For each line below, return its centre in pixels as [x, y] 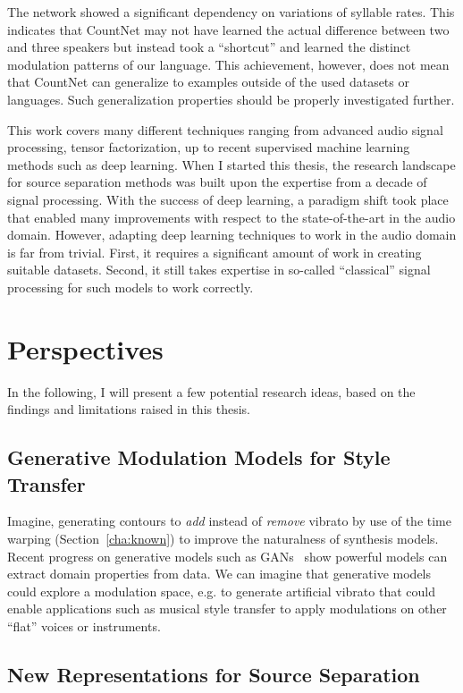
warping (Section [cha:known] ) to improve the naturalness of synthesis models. [223, 538]
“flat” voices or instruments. [84, 625]
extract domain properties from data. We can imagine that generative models [219, 574]
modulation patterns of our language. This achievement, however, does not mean [228, 64]
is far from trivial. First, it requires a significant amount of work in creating [215, 252]
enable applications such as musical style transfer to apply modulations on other [227, 608]
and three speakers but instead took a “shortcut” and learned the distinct [209, 47]
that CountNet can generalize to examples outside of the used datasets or [208, 82]
